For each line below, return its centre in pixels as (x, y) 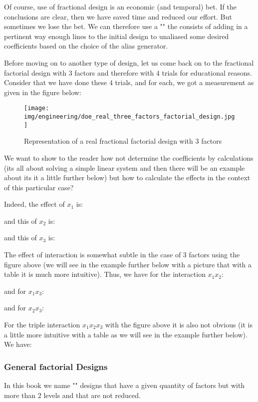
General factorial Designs (56, 366)
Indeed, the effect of (34, 204)
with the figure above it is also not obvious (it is (179, 325)
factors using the (214, 255)
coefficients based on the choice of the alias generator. (86, 46)
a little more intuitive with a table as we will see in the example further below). (126, 334)
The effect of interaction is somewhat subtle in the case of (93, 255)
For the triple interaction (42, 325)
